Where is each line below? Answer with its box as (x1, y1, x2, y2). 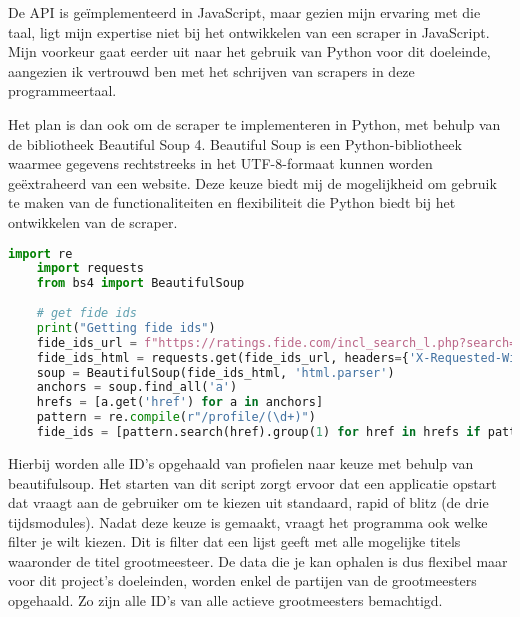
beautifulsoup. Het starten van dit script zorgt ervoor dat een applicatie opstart (8, 472, 497, 493)
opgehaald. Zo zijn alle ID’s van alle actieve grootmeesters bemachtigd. (8, 590, 443, 611)
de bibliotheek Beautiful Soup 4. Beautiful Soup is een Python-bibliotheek (8, 133, 462, 154)
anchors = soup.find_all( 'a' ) (36, 380, 238, 395)
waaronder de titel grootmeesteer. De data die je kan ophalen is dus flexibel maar (8, 550, 508, 571)
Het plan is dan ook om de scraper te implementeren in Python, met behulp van (8, 113, 501, 134)
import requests (36, 261, 145, 276)
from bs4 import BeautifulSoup (36, 276, 245, 291)
